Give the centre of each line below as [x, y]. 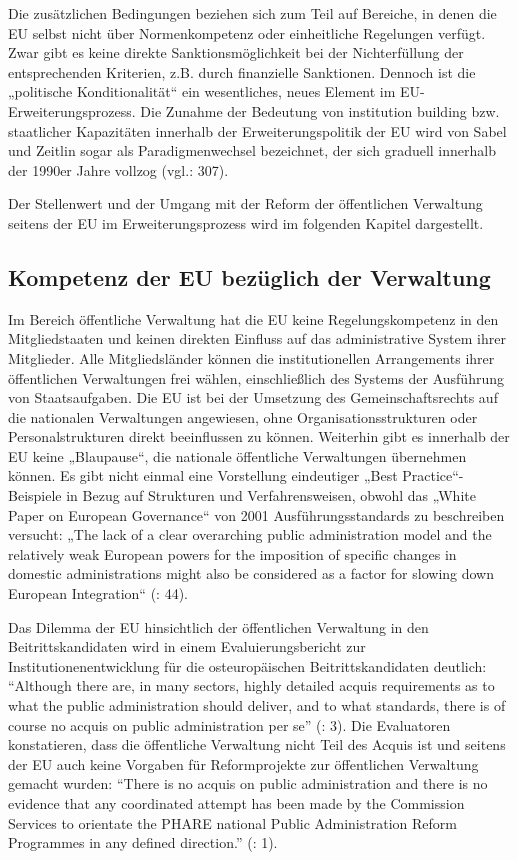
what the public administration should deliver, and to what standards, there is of [257, 705]
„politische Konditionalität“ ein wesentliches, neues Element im [202, 91]
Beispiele [35, 495]
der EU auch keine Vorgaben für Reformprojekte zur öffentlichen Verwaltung [243, 763]
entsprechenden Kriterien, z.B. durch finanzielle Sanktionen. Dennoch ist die [242, 71]
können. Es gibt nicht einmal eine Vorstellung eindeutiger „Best [203, 475]
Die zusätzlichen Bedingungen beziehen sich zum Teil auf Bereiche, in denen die [252, 13]
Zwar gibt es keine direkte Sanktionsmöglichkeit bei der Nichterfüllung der [236, 52]
